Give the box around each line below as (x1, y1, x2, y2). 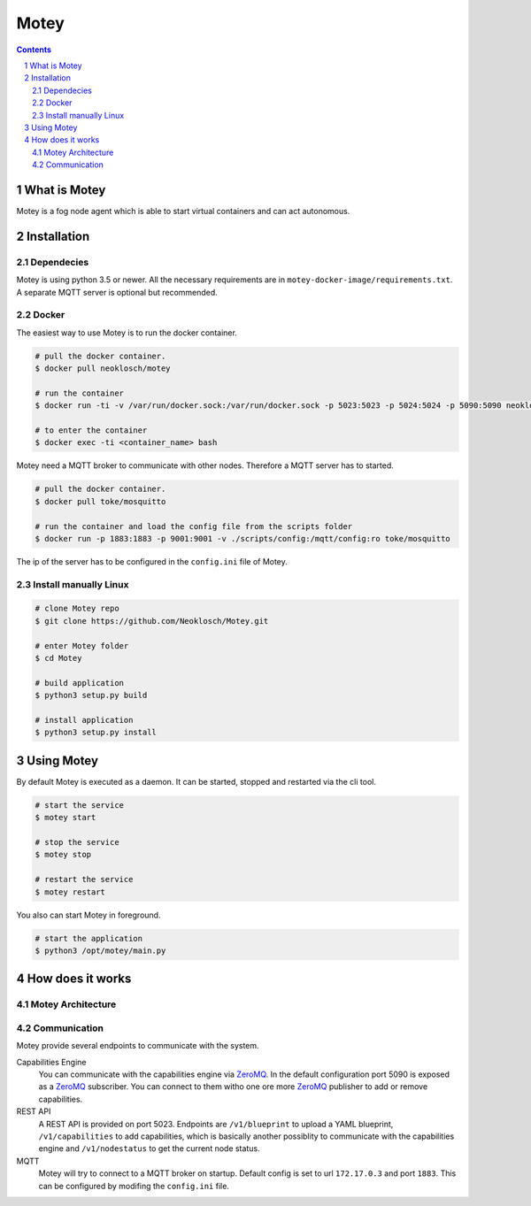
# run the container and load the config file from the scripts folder (35, 521, 353, 531)
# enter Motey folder (35, 641, 129, 650)
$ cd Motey (35, 653, 82, 663)
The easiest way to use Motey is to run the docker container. (16, 327, 238, 338)
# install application (35, 715, 134, 725)
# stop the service (35, 837, 119, 847)
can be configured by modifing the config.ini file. (38, 1180, 230, 1191)
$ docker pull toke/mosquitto (35, 496, 166, 506)
